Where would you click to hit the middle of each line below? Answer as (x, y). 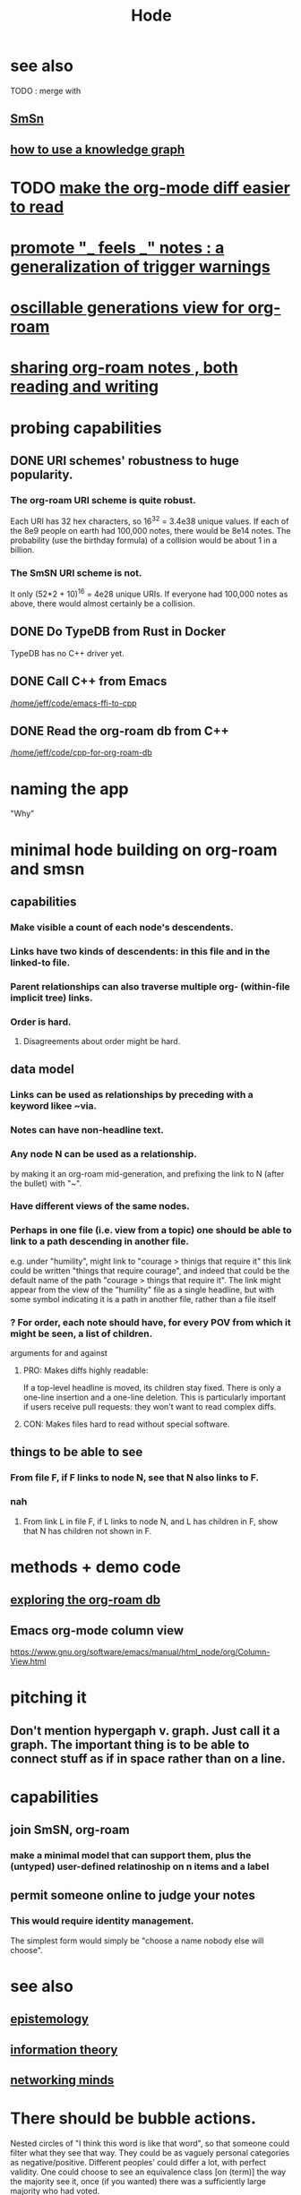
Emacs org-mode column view (97, 1630)
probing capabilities (86, 428)
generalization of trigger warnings (141, 267)
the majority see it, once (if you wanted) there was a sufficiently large (138, 2182)
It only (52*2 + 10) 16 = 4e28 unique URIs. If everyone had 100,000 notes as (149, 593)
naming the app (69, 789)
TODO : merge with (46, 90)
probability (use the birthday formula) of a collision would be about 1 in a (144, 540)
